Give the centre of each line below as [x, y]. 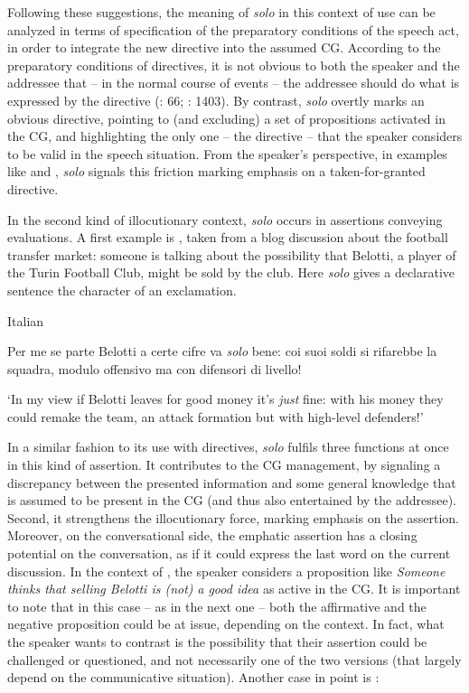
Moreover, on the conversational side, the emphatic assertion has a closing [212, 535]
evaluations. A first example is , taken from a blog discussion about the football [228, 237]
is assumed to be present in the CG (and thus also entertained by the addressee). [232, 500]
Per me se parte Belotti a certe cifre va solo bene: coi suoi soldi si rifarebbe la [222, 351]
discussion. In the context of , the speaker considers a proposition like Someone [226, 571]
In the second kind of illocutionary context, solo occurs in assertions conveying [225, 219]
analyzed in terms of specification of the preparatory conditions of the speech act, [233, 29]
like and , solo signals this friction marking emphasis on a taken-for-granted [216, 171]
